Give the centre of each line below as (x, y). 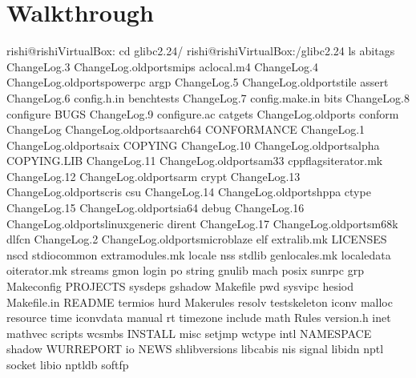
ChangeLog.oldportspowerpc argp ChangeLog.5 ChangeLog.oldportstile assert (198, 82)
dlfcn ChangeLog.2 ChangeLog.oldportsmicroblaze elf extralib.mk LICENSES (197, 239)
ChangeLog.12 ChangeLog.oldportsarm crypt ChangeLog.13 (153, 176)
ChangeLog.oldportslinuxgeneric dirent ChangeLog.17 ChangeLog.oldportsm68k (202, 223)
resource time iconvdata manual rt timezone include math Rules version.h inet (199, 318)
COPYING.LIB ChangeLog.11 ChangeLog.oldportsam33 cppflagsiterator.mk (195, 161)
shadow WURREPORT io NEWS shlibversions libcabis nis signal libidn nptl (195, 349)
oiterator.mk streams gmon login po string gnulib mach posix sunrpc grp (185, 270)
